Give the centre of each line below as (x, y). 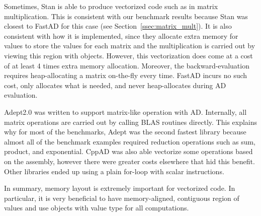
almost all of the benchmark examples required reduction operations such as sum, (130, 141)
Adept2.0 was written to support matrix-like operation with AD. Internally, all (125, 112)
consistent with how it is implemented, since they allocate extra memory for (121, 35)
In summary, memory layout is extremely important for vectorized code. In (120, 188)
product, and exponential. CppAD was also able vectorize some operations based (128, 151)
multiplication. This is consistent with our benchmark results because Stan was (126, 16)
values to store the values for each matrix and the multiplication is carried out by (130, 46)
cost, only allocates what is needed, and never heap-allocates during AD (115, 85)
